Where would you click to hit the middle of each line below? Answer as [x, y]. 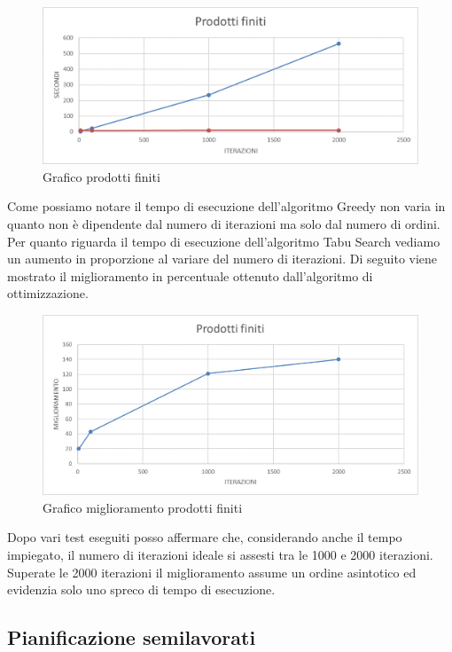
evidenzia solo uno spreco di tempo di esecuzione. [141, 589]
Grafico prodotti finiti [101, 176]
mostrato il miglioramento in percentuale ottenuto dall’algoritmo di [190, 275]
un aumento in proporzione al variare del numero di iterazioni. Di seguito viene [222, 259]
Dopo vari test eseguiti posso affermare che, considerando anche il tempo [205, 537]
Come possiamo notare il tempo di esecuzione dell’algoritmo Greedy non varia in [226, 206]
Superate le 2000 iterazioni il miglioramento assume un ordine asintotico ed [212, 572]
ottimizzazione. [48, 293]
